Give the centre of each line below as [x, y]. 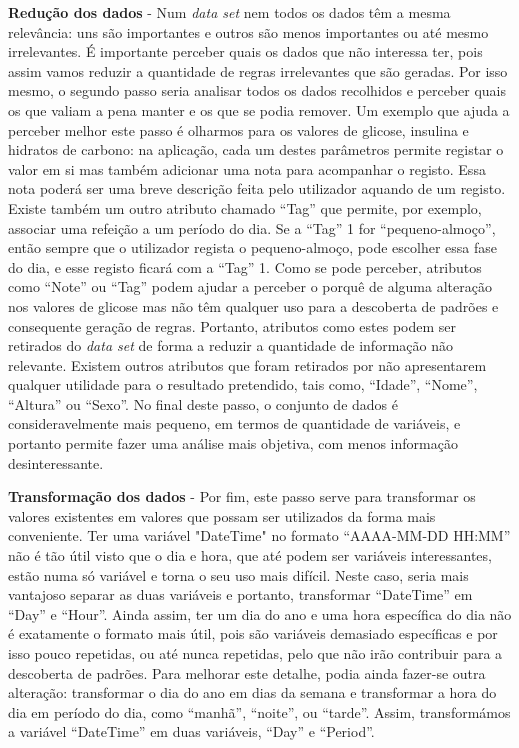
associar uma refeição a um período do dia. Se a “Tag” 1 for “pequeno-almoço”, [252, 227]
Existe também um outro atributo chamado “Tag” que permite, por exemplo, [245, 207]
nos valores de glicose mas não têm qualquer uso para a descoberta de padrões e [253, 305]
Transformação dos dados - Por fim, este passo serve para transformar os [242, 496]
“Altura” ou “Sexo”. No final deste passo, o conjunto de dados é [203, 403]
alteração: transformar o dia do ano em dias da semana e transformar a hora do [252, 692]
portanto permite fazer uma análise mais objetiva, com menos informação [233, 443]
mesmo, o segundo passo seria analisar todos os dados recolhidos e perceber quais [257, 90]
